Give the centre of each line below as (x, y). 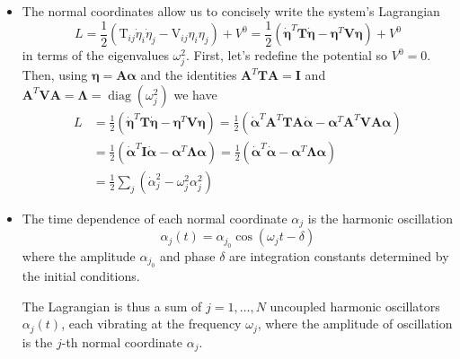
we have (195, 94)
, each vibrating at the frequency (151, 324)
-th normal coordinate (122, 341)
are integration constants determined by (339, 255)
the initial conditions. (81, 276)
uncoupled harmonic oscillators (355, 306)
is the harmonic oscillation (380, 218)
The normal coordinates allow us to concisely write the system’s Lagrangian (231, 11)
